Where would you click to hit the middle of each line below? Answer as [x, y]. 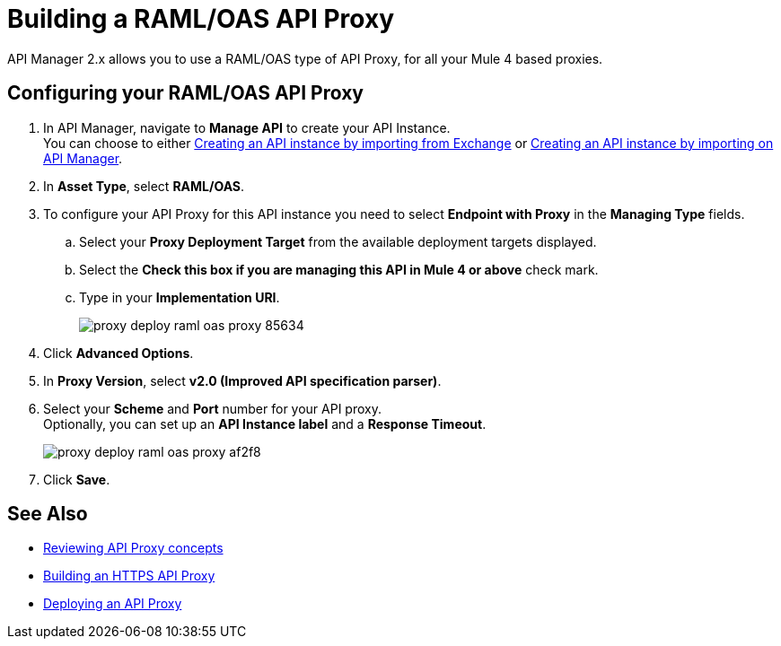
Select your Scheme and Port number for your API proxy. [212, 408]
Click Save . [77, 479]
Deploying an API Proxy [113, 604]
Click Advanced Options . [118, 353]
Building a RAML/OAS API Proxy [201, 19]
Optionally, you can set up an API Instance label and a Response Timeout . [265, 423]
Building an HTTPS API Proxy [129, 576]
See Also [48, 514]
